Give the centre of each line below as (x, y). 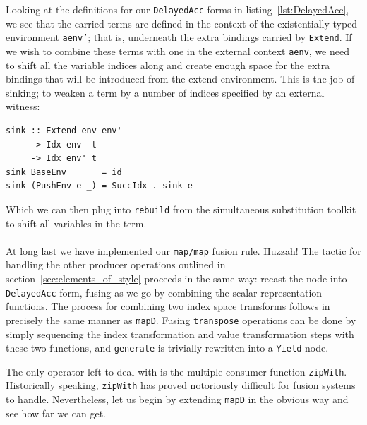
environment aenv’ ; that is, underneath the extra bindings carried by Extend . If (179, 37)
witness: (23, 106)
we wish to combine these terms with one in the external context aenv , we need (178, 50)
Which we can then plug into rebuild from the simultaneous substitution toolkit (181, 209)
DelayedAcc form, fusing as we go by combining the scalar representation (164, 292)
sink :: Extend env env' (64, 130)
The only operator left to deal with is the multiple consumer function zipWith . (176, 371)
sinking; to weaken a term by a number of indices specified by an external (165, 92)
